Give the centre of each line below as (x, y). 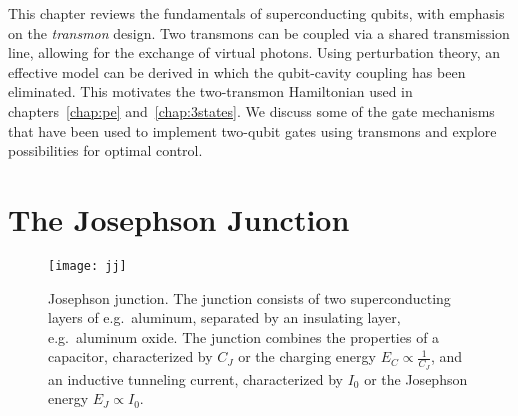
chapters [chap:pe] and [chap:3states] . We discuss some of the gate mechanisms (251, 110)
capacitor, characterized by (130, 356)
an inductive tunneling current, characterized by (195, 378)
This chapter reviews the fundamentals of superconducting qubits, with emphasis (256, 13)
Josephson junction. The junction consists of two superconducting (249, 297)
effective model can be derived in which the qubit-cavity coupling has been (237, 71)
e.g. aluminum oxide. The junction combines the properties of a (244, 336)
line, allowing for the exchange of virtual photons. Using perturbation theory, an (254, 52)
